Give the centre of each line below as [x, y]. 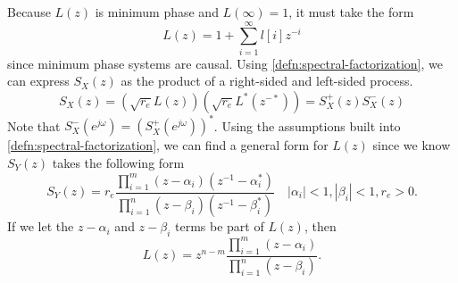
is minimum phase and [157, 12]
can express [38, 81]
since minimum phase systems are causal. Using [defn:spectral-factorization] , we [225, 63]
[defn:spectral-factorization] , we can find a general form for [168, 145]
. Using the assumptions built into [307, 125]
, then [320, 226]
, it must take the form [351, 12]
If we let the [41, 226]
